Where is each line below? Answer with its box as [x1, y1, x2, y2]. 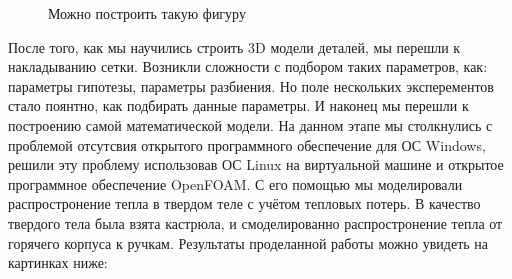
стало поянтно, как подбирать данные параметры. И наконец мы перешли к [8, 95, 469, 116]
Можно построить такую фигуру [48, 3, 246, 23]
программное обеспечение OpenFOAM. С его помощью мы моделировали [8, 173, 463, 194]
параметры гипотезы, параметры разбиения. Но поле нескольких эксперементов [8, 75, 494, 96]
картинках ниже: [8, 252, 108, 273]
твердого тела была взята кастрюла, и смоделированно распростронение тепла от [8, 212, 503, 233]
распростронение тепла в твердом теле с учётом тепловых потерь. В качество [8, 193, 481, 214]
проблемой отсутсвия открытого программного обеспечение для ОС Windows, [8, 134, 486, 155]
